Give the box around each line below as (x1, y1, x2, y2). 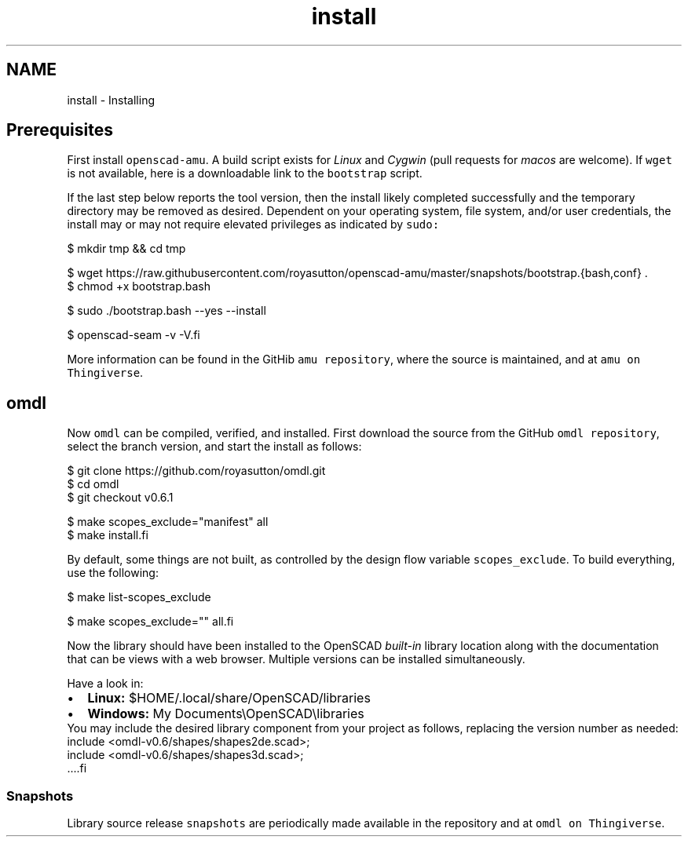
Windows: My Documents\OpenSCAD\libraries (87, 706, 364, 722)
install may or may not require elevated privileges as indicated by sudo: (67, 217, 440, 232)
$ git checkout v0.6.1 (67, 491, 174, 505)
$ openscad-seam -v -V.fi (67, 328, 200, 342)
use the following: (67, 566, 159, 580)
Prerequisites (6, 120, 113, 140)
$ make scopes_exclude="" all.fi (67, 615, 234, 629)
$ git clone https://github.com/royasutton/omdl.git (67, 464, 326, 478)
